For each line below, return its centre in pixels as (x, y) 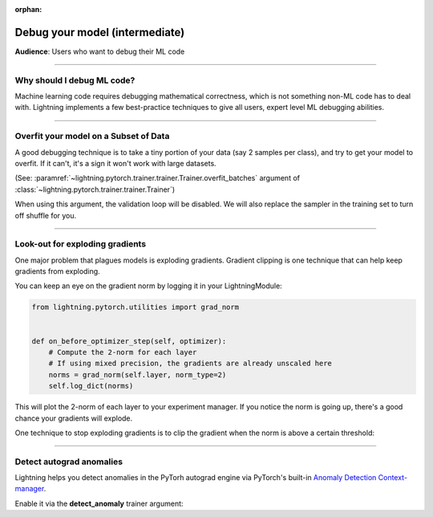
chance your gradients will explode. (74, 418)
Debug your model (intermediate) (100, 32)
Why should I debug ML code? (75, 80)
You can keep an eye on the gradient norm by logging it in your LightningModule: (148, 286)
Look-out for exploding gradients (81, 244)
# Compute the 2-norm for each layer (123, 352)
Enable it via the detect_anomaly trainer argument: (99, 503)
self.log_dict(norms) (91, 386)
